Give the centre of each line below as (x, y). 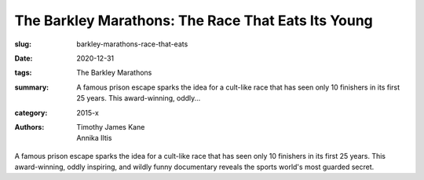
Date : (24, 58)
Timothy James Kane (111, 127)
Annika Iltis (94, 138)
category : (31, 112)
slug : (23, 44)
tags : (23, 73)
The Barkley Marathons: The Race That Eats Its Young (194, 20)
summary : (32, 87)
